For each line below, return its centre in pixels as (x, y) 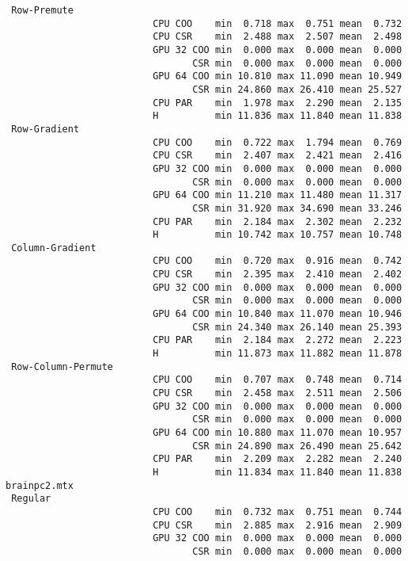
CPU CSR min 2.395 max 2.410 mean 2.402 (278, 275)
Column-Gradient (54, 248)
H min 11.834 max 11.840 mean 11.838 (278, 472)
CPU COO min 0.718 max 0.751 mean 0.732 (278, 23)
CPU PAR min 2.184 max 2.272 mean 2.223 (278, 340)
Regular (31, 499)
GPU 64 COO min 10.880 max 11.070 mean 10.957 (278, 433)
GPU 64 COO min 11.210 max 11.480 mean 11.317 (278, 195)
